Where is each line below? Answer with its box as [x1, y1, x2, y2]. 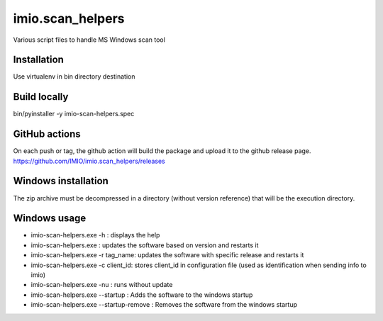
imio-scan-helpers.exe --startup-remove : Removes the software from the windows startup [30, 300, 298, 309]
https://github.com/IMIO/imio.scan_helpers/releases [13, 157, 166, 165]
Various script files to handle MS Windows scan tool [13, 35, 166, 44]
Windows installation [13, 175, 109, 187]
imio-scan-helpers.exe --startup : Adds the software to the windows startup [30, 291, 253, 299]
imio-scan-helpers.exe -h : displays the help [30, 231, 160, 240]
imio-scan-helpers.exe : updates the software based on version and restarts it [30, 241, 259, 249]
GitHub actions [13, 128, 81, 140]
